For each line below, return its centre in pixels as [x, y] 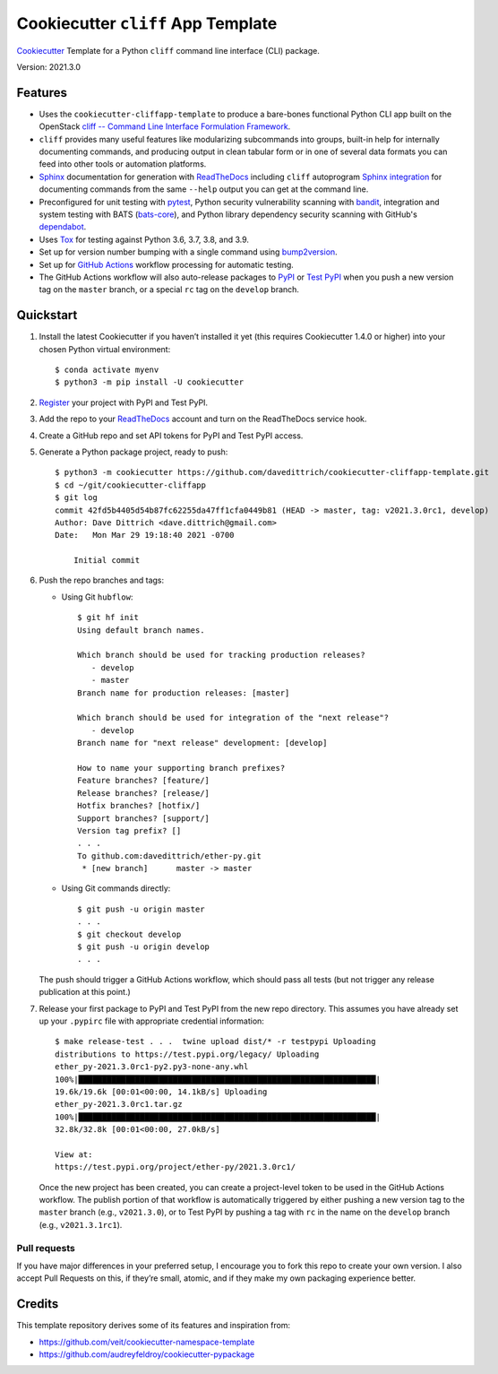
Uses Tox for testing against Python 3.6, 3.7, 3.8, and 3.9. [144, 239]
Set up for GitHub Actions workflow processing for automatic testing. [167, 264]
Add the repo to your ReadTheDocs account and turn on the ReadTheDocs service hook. [203, 419]
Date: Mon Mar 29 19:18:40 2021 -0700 [145, 535]
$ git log [76, 498]
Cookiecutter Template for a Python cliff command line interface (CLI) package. [168, 50]
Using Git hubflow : [97, 597]
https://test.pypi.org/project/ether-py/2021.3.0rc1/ [175, 1167]
